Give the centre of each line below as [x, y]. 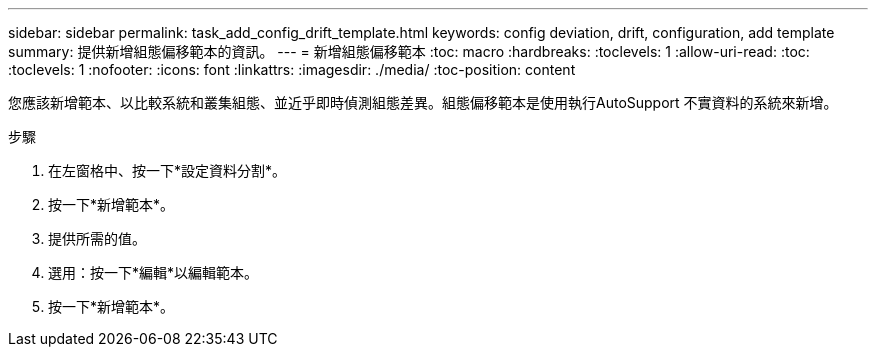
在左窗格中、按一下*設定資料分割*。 [167, 170]
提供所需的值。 [97, 238]
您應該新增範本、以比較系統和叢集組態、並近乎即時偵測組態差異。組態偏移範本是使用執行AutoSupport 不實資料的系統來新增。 [423, 102]
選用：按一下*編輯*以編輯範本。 [153, 272]
